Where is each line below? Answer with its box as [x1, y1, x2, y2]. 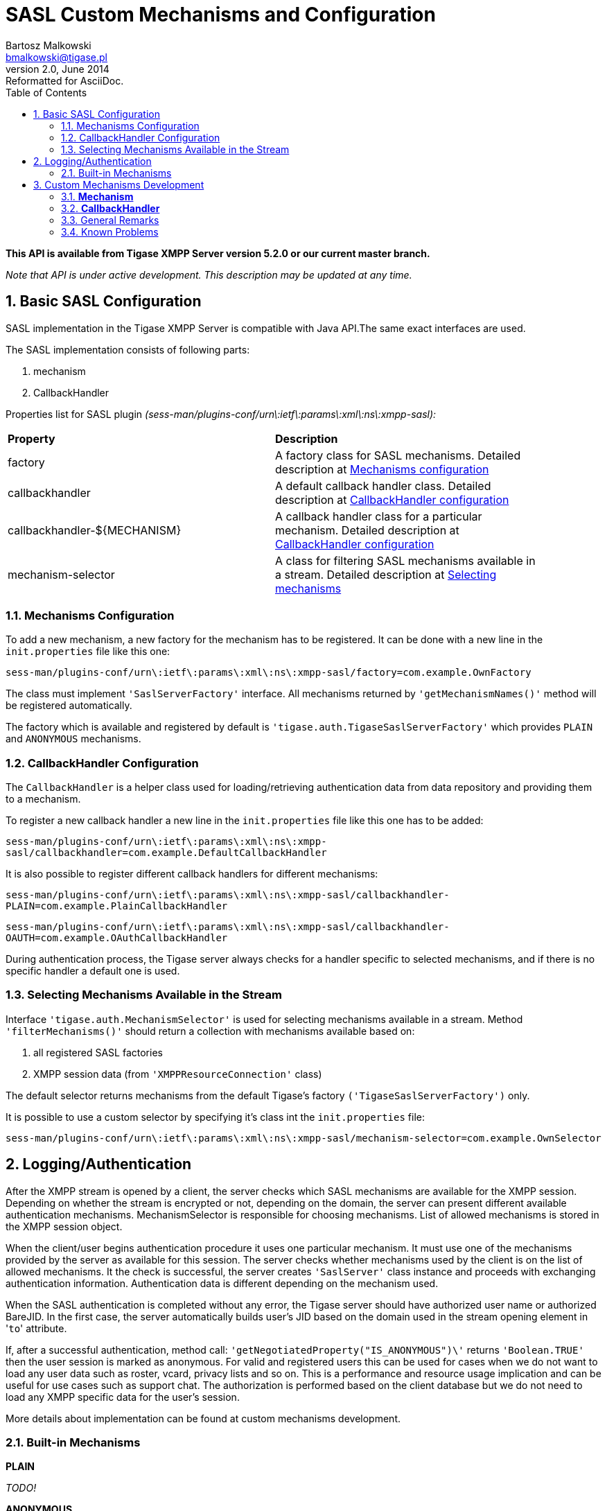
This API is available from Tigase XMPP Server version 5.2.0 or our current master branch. [6, 247, 430, 259]
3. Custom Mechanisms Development [33, 178, 204, 191]
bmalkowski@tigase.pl [6, 51, 108, 63]
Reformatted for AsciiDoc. [6, 74, 124, 87]
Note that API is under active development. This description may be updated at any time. [6, 268, 412, 281]
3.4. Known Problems [61, 225, 159, 238]
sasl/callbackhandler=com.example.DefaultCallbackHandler [6, 847, 327, 859]
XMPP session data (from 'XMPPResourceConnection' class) [33, 1067, 322, 1080]
